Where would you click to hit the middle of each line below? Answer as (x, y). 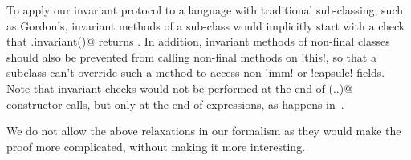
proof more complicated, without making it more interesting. (156, 146)
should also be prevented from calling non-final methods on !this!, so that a (191, 56)
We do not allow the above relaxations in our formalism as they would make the (204, 131)
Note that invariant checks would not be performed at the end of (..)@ (180, 88)
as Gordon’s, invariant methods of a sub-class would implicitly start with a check (206, 25)
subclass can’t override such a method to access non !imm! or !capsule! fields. (196, 72)
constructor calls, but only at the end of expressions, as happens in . (175, 104)
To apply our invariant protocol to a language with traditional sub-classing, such (205, 10)
